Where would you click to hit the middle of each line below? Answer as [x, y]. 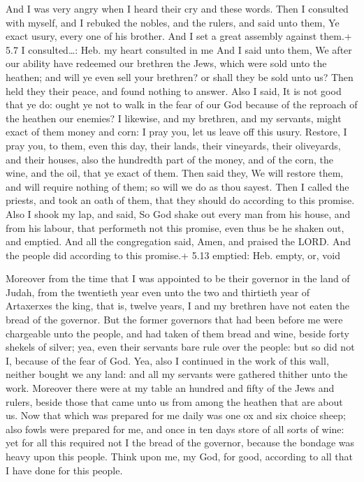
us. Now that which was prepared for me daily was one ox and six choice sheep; [176, 415]
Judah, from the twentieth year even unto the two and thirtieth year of [158, 292]
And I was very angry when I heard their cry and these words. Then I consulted [177, 8]
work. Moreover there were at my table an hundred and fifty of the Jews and [170, 388]
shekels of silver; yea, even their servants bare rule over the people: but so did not [180, 347]
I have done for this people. [64, 470]
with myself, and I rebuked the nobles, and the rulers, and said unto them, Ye [173, 22]
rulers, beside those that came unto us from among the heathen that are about [174, 401]
